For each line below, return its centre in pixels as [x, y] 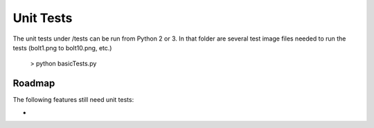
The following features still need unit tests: [73, 100]
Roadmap [34, 84]
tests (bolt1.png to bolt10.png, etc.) [62, 47]
